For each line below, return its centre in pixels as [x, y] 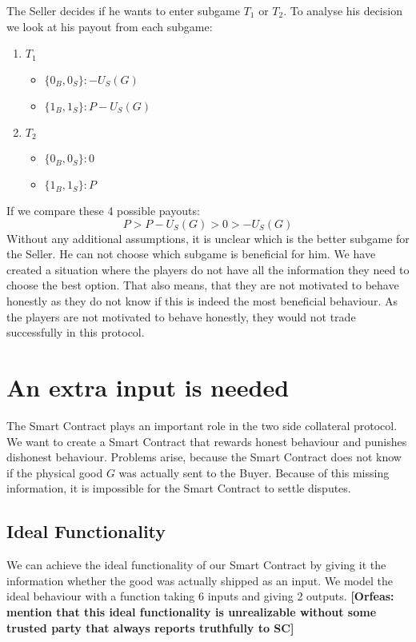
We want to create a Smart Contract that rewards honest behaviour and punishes [207, 441]
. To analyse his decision [343, 10]
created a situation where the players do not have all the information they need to [208, 269]
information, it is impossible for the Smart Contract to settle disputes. [179, 488]
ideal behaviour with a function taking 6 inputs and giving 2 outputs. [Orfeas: [200, 596]
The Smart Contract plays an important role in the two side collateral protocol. [202, 425]
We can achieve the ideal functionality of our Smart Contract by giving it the [196, 565]
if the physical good [55, 472]
